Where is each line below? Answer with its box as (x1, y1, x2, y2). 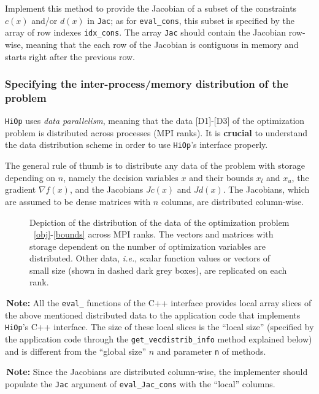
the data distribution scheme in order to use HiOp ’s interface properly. (5, 138, 268, 151)
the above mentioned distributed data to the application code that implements (5, 308, 301, 321)
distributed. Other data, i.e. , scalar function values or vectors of (29, 252, 271, 265)
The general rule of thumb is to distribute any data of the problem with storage (5, 159, 305, 172)
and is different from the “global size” (5, 344, 147, 357)
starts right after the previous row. (5, 50, 135, 63)
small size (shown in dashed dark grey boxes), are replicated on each (29, 263, 287, 276)
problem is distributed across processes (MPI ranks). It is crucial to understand (5, 126, 308, 139)
